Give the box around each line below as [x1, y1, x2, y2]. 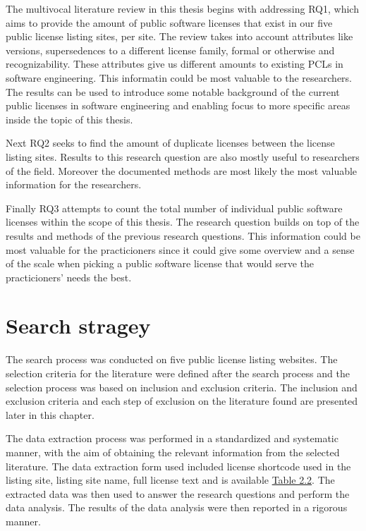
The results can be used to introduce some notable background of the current [6, 84, 340, 99]
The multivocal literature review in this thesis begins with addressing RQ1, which [6, 1, 359, 16]
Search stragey [6, 311, 151, 340]
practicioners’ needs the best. [6, 269, 132, 284]
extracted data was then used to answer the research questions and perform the [6, 486, 350, 501]
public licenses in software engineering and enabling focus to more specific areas [6, 98, 350, 113]
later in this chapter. [6, 407, 94, 422]
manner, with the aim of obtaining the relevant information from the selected [6, 444, 340, 459]
